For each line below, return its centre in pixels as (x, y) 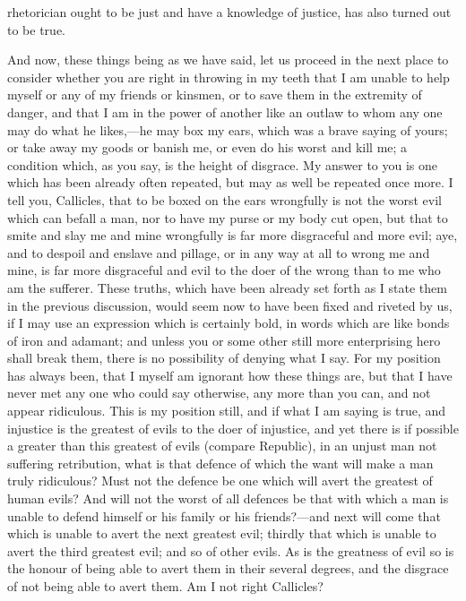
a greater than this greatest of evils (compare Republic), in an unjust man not (222, 446)
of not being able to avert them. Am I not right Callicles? (165, 586)
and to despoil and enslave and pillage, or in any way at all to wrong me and (219, 252)
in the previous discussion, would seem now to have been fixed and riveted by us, (230, 305)
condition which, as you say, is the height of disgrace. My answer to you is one (223, 164)
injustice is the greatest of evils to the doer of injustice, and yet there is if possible (233, 428)
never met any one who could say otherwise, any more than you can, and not (219, 393)
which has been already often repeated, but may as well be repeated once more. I (230, 182)
